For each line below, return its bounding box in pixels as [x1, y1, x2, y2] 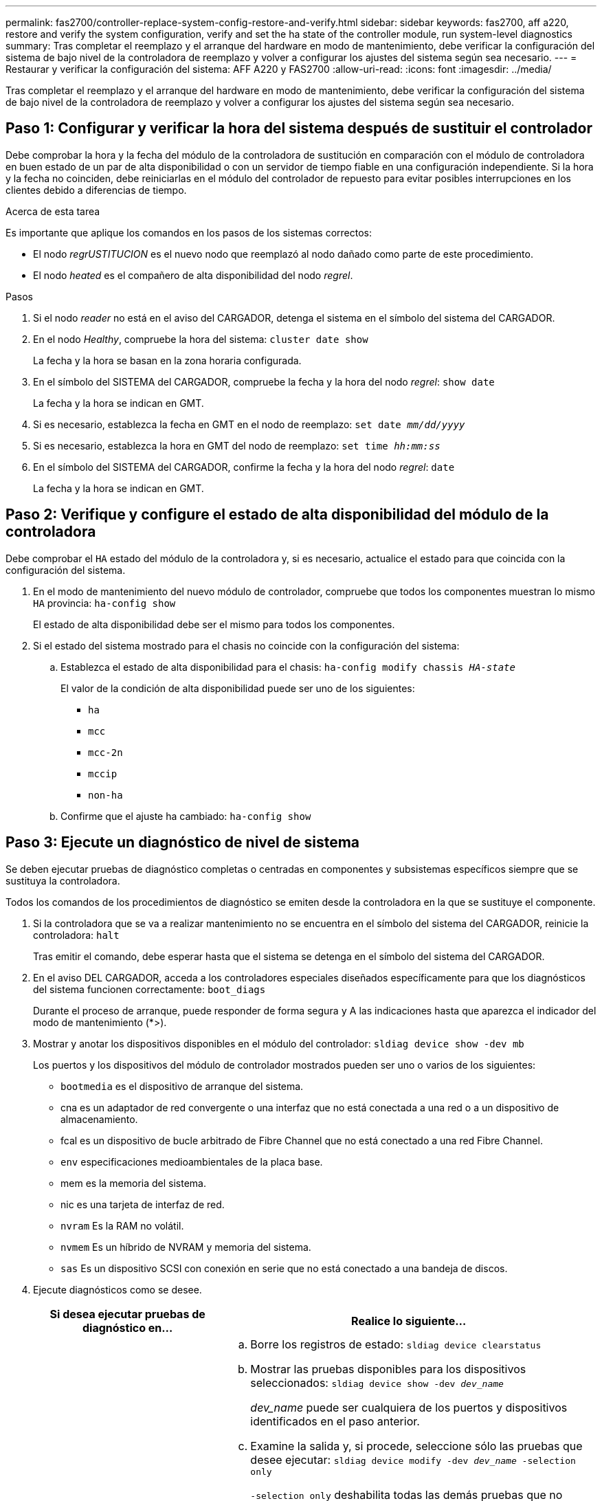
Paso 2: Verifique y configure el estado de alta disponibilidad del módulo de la [5, 506, 549, 524]
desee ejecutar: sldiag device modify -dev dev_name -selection [250, 1452, 576, 1467]
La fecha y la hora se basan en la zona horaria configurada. [33, 354, 302, 366]
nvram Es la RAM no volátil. [60, 1219, 184, 1232]
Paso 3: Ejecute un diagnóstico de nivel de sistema [5, 834, 360, 852]
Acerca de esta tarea [5, 205, 100, 217]
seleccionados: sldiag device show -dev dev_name [250, 1375, 504, 1390]
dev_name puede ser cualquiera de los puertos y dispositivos [250, 1400, 568, 1414]
